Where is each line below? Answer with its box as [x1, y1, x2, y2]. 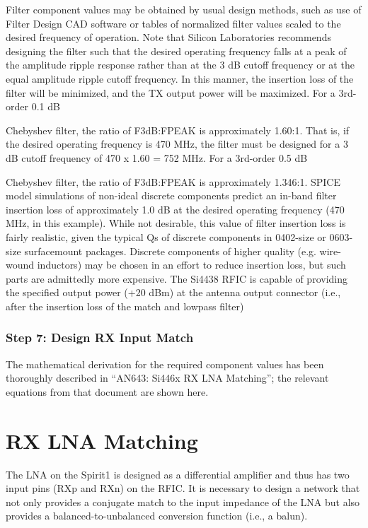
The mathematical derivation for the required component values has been [6, 356, 324, 371]
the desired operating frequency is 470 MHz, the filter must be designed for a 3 [6, 136, 348, 151]
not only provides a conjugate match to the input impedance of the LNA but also [6, 494, 360, 509]
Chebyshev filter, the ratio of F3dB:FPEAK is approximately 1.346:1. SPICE [6, 174, 341, 189]
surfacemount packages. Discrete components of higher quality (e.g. [24, 243, 316, 258]
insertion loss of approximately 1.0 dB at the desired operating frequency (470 [6, 201, 345, 216]
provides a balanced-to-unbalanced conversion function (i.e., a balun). [6, 508, 308, 523]
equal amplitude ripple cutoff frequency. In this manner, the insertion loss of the [6, 71, 354, 86]
